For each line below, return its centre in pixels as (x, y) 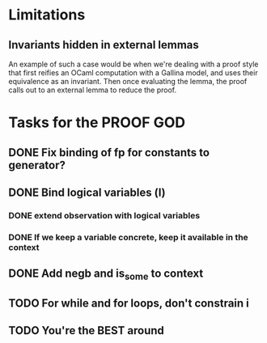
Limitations (47, 15)
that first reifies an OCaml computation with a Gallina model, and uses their (133, 73)
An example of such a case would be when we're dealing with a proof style (133, 64)
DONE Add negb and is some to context (106, 275)
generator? (37, 165)
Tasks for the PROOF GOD (97, 123)
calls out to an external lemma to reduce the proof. (93, 90)
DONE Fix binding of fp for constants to (109, 152)
